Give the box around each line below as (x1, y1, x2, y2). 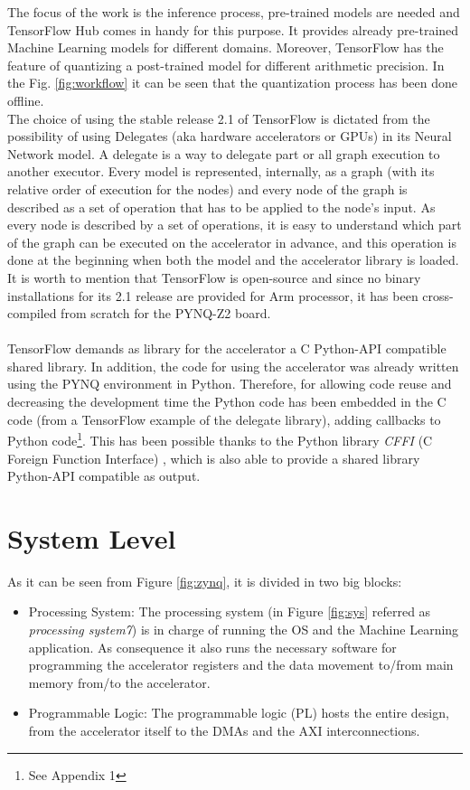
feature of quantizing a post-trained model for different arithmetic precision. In (7, 55, 445, 74)
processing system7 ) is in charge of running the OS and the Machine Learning (28, 620, 459, 638)
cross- (422, 286, 454, 305)
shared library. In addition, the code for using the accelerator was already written (7, 356, 459, 375)
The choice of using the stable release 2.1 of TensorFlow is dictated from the (7, 108, 430, 127)
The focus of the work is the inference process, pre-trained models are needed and (7, 3, 460, 21)
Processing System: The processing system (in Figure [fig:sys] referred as (28, 602, 431, 621)
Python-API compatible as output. (7, 466, 201, 485)
